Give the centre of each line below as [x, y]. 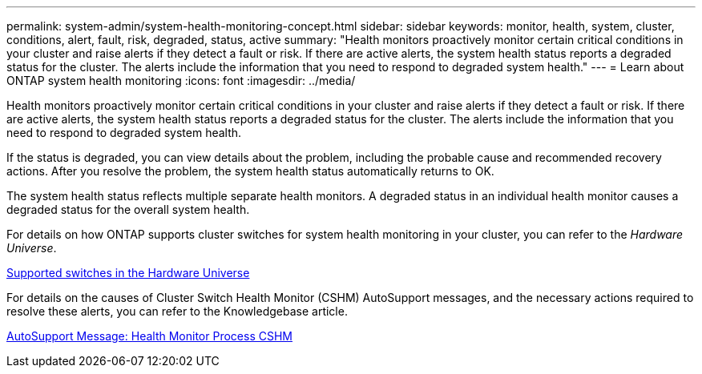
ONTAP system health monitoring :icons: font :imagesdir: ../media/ [181, 80]
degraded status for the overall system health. [128, 209]
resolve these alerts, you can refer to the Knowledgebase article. [177, 311]
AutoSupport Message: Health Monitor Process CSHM [149, 336]
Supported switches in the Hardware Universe [128, 273]
